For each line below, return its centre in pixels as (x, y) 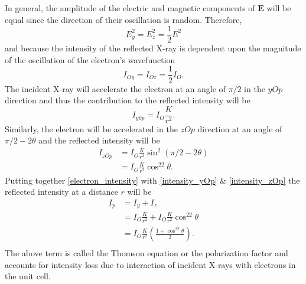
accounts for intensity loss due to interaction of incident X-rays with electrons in (150, 264)
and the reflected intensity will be (99, 140)
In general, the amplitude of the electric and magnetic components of (130, 8)
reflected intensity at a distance (61, 192)
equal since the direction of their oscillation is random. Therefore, (123, 19)
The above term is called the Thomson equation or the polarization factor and (147, 253)
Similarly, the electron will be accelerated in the (91, 128)
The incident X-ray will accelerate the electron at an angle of (115, 88)
